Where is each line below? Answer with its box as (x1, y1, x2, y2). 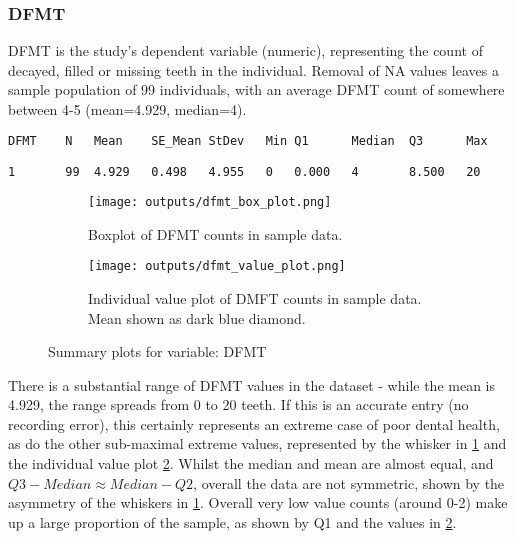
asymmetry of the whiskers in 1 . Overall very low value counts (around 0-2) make (8, 492, 508, 513)
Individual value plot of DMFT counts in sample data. (88, 287, 422, 308)
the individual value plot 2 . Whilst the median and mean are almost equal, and (8, 453, 494, 474)
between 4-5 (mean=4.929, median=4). (8, 99, 247, 119)
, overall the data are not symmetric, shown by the (193, 472, 505, 493)
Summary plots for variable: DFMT (48, 341, 267, 362)
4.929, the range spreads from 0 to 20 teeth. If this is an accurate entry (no (8, 394, 469, 415)
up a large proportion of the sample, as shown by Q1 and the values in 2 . (8, 511, 457, 532)
